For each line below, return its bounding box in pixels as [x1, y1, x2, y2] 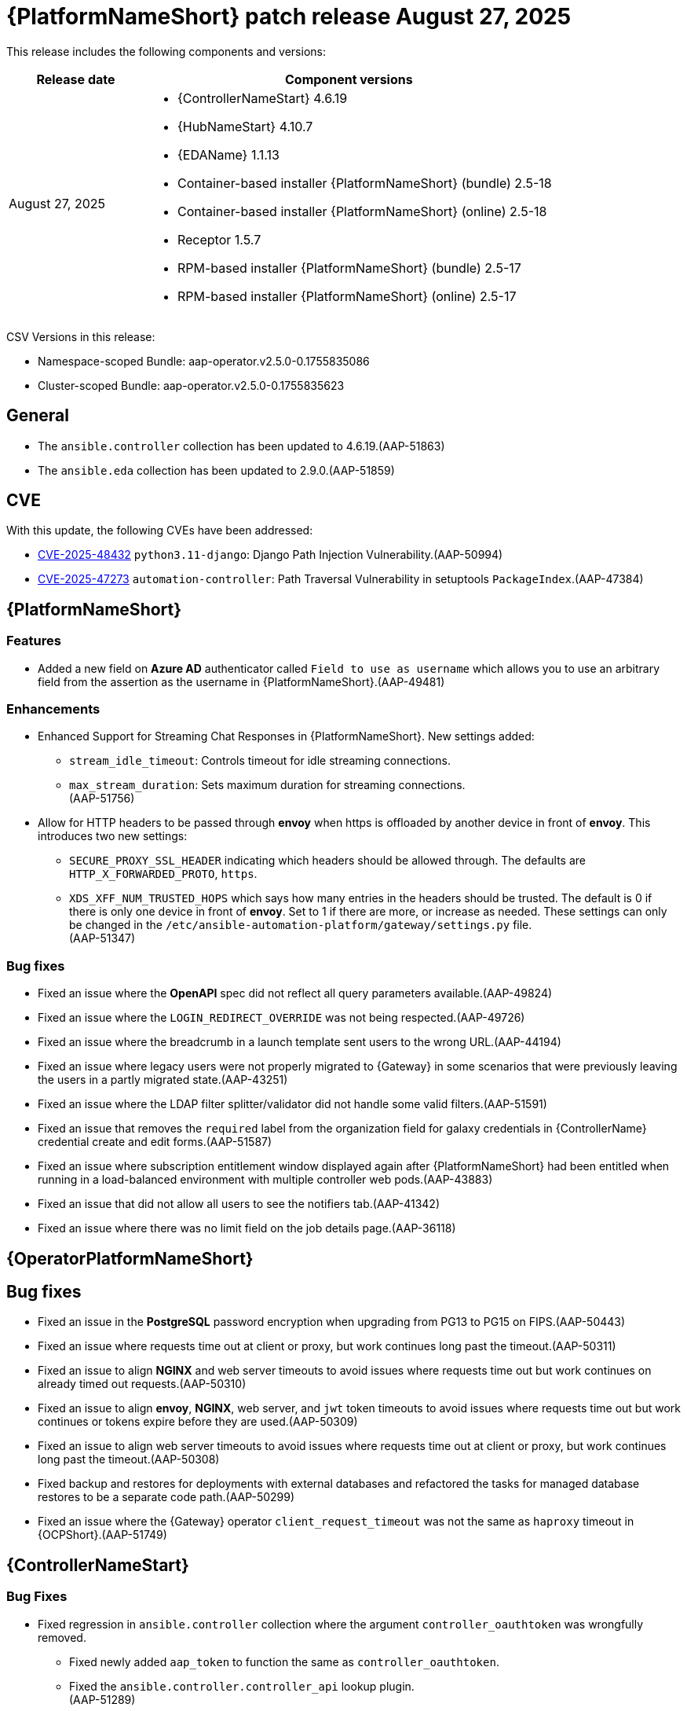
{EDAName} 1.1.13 [177, 146, 280, 163]
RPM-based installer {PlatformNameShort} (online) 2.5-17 [177, 288, 517, 304]
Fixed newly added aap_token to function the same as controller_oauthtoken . [69, 1654, 499, 1669]
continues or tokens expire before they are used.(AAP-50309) [38, 1415, 358, 1429]
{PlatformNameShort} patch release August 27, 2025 [6, 3, 572, 30]
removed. [38, 1630, 86, 1644]
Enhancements [6, 701, 100, 718]
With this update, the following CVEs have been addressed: [6, 523, 313, 538]
